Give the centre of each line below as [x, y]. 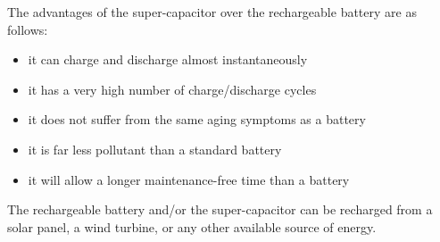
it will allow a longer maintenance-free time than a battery [189, 179]
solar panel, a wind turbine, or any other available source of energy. [192, 226]
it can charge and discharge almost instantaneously [168, 59]
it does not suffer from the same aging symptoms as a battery [197, 119]
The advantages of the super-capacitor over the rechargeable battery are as [212, 12]
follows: [28, 29]
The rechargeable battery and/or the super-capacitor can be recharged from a [220, 209]
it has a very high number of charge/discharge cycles [172, 89]
